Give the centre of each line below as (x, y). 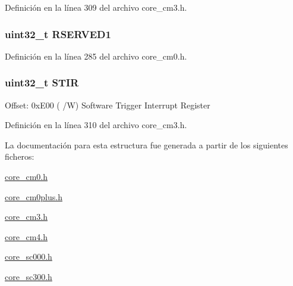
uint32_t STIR (42, 83)
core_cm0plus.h (34, 196)
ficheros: (20, 156)
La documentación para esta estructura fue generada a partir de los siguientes (146, 144)
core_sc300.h (29, 276)
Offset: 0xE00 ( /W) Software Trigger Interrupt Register (108, 105)
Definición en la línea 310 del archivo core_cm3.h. (96, 125)
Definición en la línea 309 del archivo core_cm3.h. (96, 7)
